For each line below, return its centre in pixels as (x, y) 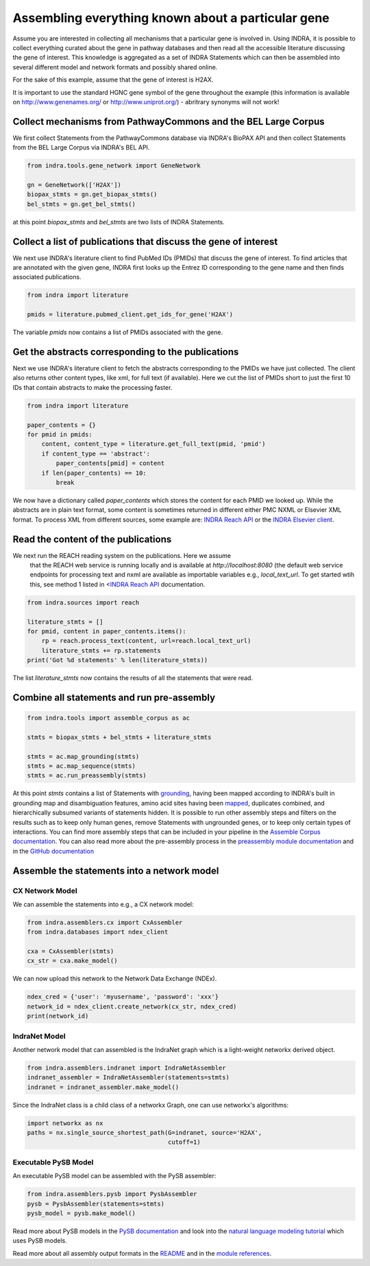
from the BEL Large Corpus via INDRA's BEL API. (81, 148)
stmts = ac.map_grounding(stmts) (83, 756)
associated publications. (47, 277)
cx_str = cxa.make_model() (72, 961)
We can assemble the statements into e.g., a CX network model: (103, 904)
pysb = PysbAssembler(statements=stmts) (96, 1204)
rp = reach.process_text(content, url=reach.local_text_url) (146, 641)
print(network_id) (58, 1016)
